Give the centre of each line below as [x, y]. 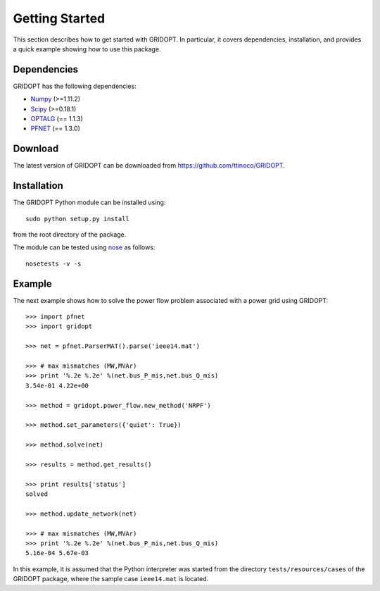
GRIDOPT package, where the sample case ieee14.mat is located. [111, 579]
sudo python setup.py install [78, 219]
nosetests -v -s [53, 263]
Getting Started [59, 18]
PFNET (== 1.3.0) [56, 129]
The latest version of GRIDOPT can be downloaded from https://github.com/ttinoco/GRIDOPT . [149, 166]
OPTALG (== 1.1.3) [57, 119]
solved [37, 494]
